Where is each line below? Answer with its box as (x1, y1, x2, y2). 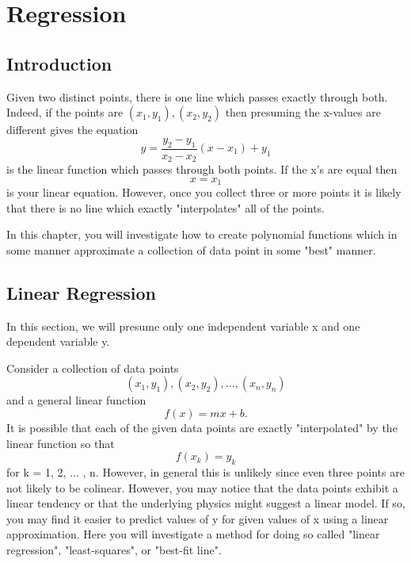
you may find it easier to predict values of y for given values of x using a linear (6, 510, 389, 527)
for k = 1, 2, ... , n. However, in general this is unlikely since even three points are (6, 464, 405, 481)
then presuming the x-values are (225, 104, 381, 121)
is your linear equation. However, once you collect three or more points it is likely (6, 184, 401, 201)
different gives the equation (6, 121, 139, 138)
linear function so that (6, 435, 115, 451)
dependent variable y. (6, 333, 110, 350)
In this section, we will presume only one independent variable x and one (6, 317, 360, 334)
